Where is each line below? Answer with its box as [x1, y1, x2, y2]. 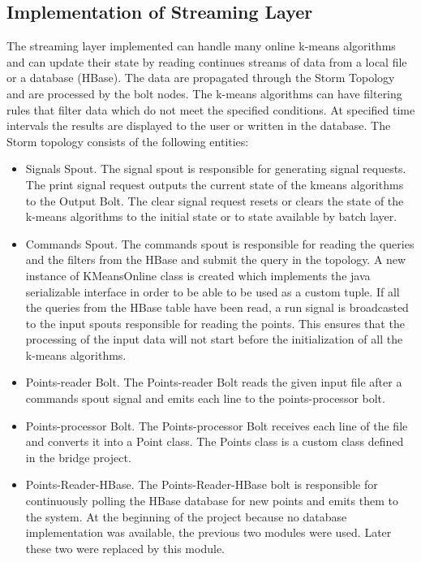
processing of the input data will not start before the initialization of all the [25, 331, 403, 348]
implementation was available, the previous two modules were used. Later [25, 524, 392, 541]
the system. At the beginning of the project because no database [25, 508, 347, 525]
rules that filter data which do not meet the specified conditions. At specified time [6, 101, 415, 118]
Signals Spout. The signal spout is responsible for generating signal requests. [25, 160, 406, 177]
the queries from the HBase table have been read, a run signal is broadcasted [25, 299, 409, 316]
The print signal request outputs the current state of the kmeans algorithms [25, 175, 404, 192]
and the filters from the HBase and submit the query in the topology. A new [25, 251, 406, 268]
